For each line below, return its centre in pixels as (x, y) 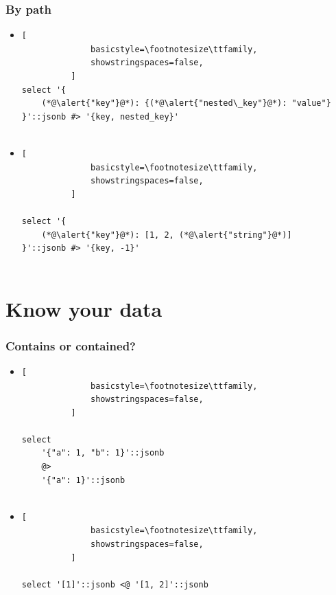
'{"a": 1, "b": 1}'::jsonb (103, 453)
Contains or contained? (71, 345)
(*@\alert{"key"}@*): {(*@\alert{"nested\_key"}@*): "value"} (186, 103)
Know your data (84, 308)
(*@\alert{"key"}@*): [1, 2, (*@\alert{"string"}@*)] (167, 235)
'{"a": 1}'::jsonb (83, 480)
